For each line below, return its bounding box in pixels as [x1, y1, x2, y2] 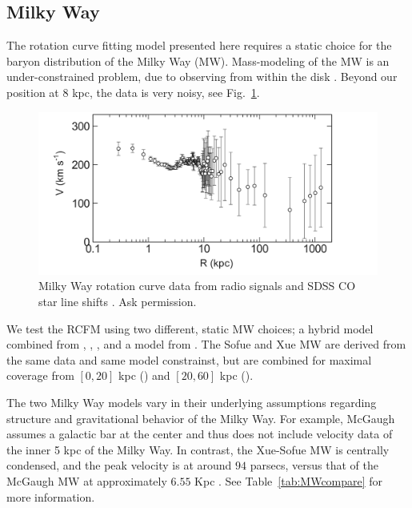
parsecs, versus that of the [250, 457, 378, 474]
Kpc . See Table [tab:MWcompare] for [194, 473, 383, 489]
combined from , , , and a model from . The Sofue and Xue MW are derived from [6, 336, 406, 353]
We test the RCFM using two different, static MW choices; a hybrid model [6, 320, 374, 337]
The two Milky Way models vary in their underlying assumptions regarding [6, 394, 377, 411]
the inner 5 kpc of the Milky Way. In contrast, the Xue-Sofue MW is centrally [6, 441, 390, 458]
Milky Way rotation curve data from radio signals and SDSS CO [38, 277, 356, 294]
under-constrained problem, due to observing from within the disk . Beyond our [6, 68, 398, 85]
